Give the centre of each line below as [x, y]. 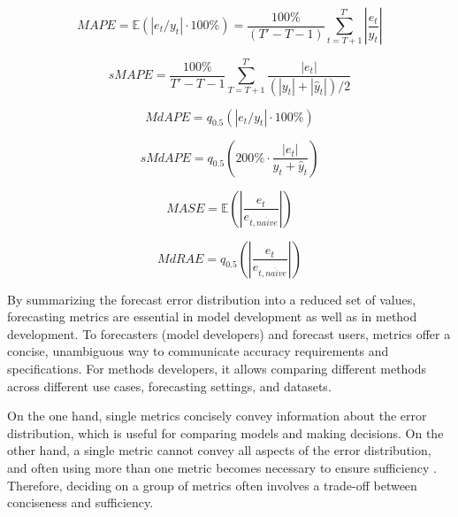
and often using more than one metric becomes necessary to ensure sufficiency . [222, 467]
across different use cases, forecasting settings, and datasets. [169, 386]
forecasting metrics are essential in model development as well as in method [212, 316]
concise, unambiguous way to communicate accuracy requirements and [198, 351]
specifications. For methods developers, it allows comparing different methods [217, 368]
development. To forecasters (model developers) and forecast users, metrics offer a [229, 333]
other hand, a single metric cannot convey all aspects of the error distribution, [219, 450]
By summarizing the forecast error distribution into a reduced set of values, [212, 299]
